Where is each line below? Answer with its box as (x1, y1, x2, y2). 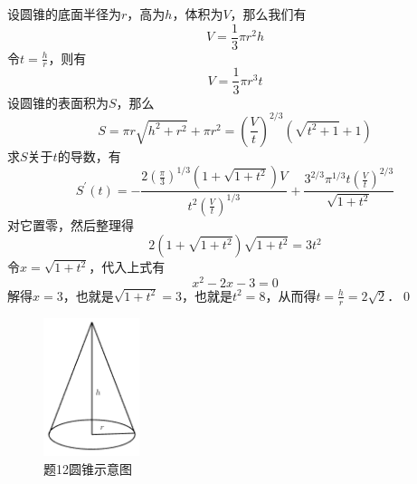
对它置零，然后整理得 (7, 215, 134, 234)
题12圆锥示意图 (43, 459, 132, 478)
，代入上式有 (89, 257, 166, 276)
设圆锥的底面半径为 (7, 5, 121, 23)
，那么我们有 (230, 5, 307, 23)
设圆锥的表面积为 (7, 92, 109, 111)
